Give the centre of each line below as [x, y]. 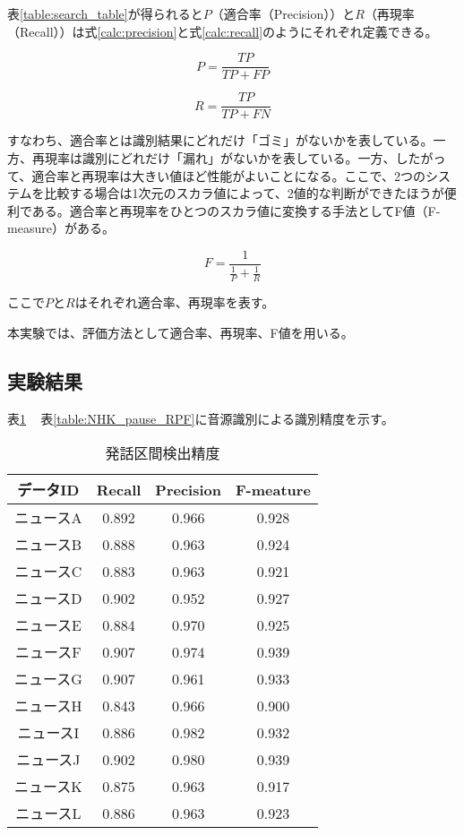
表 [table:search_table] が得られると [105, 13]
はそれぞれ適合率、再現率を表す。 [175, 302]
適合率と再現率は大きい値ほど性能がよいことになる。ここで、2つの [229, 175]
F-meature [273, 489]
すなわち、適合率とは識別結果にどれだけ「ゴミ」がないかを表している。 [220, 140]
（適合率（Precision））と [283, 13]
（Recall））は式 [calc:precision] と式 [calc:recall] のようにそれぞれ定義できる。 [223, 31]
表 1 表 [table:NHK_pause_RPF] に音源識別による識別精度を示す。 [201, 418]
